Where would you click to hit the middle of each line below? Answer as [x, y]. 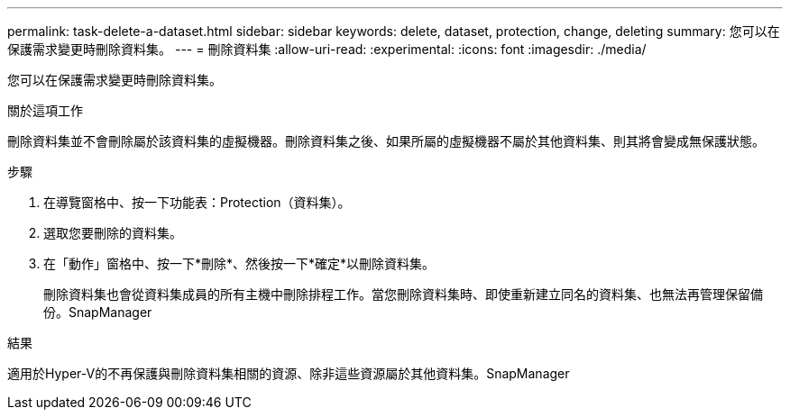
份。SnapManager [98, 312]
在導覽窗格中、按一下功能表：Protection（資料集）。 [197, 202]
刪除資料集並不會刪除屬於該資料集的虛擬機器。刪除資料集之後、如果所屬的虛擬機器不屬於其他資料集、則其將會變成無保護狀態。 [386, 141]
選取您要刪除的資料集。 [113, 233]
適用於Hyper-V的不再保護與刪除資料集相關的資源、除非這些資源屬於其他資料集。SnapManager [289, 373]
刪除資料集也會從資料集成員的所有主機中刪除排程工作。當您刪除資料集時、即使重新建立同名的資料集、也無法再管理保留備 [403, 294]
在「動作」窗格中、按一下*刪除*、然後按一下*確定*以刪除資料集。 [239, 263]
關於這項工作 [45, 110]
